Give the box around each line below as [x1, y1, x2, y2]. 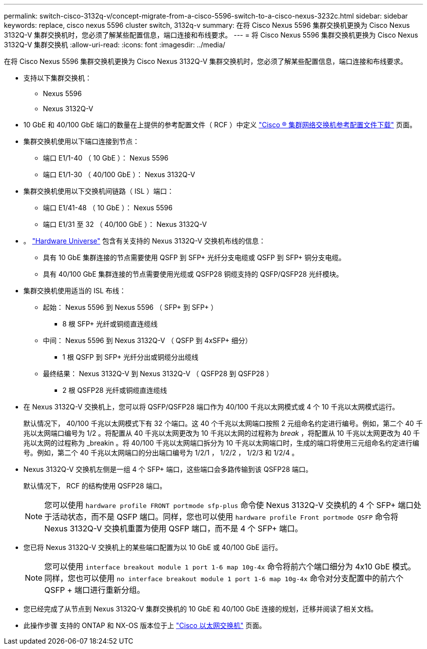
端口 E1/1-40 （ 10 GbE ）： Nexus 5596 [43, 154, 169, 162]
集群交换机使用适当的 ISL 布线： [23, 286, 126, 295]
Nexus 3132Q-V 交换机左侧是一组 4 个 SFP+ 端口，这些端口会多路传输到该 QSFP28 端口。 [23, 465, 312, 473]
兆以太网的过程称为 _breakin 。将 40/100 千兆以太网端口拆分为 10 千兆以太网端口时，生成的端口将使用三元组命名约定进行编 [23, 439, 419, 447]
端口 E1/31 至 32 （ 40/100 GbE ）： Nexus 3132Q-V [43, 220, 207, 228]
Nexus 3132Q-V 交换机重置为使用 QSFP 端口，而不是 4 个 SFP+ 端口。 [44, 524, 303, 533]
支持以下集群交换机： [23, 74, 92, 82]
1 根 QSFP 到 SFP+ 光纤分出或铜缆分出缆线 [62, 353, 199, 361]
